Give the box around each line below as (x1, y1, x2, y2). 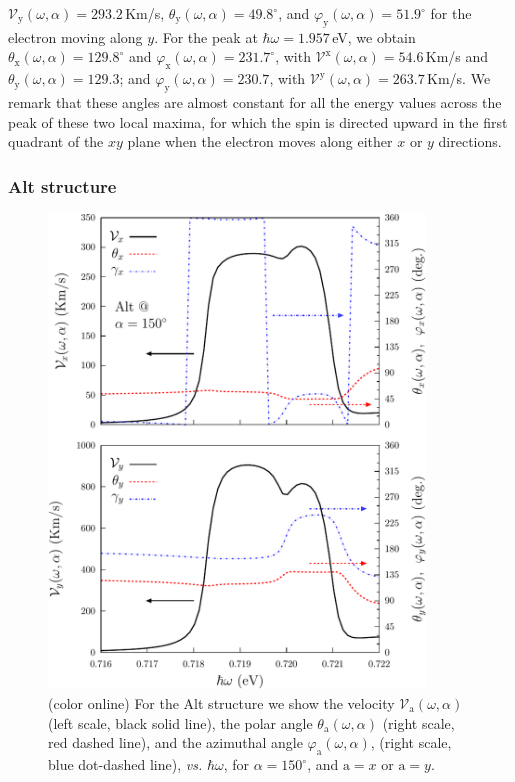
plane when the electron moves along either (127, 131, 393, 152)
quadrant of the (8, 131, 104, 152)
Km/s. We (427, 68, 491, 89)
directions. (438, 131, 502, 152)
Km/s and (425, 46, 489, 67)
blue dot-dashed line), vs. (48, 754, 203, 774)
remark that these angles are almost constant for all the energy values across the (8, 91, 502, 112)
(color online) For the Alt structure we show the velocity (48, 693, 395, 714)
